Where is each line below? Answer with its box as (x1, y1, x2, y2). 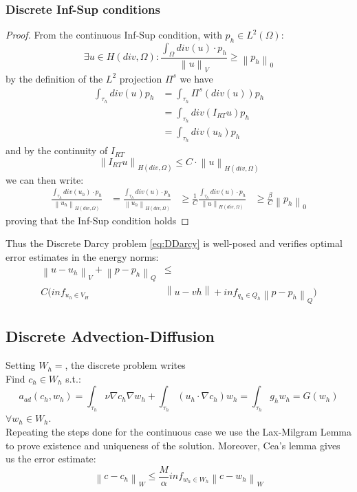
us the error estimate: (6, 451, 96, 466)
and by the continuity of (6, 143, 108, 158)
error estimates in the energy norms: (6, 249, 159, 264)
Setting (6, 358, 36, 372)
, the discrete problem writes (65, 358, 186, 372)
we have (180, 71, 213, 85)
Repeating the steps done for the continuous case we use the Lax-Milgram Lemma (6, 425, 352, 439)
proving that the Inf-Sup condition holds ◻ (6, 213, 189, 227)
